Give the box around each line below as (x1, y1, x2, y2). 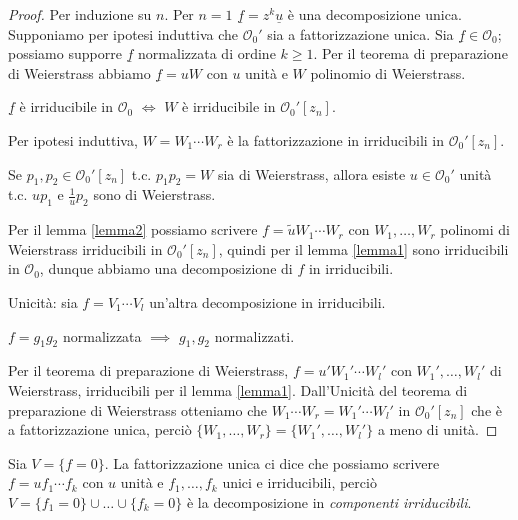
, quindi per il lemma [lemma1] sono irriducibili (218, 238, 509, 259)
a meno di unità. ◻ (377, 419, 498, 440)
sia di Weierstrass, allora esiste (217, 163, 406, 184)
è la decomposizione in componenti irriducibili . (186, 491, 472, 512)
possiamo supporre (8, 43, 122, 64)
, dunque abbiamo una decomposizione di (39, 258, 293, 279)
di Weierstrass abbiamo (8, 62, 151, 83)
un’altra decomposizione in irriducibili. (149, 291, 386, 312)
